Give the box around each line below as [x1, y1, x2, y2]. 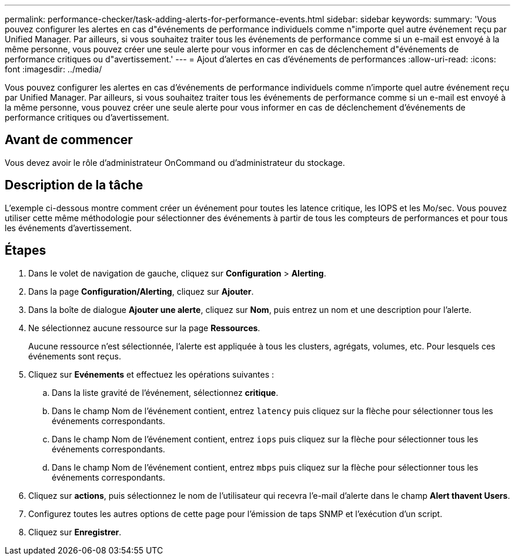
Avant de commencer [5, 132, 133, 148]
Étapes [5, 243, 46, 258]
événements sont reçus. [28, 351, 122, 361]
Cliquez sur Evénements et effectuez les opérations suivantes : [28, 369, 275, 379]
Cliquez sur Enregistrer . [28, 526, 122, 537]
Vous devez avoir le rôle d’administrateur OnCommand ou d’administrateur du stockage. [5, 157, 345, 168]
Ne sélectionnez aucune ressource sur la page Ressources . [28, 322, 260, 333]
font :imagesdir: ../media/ [5, 64, 102, 74]
